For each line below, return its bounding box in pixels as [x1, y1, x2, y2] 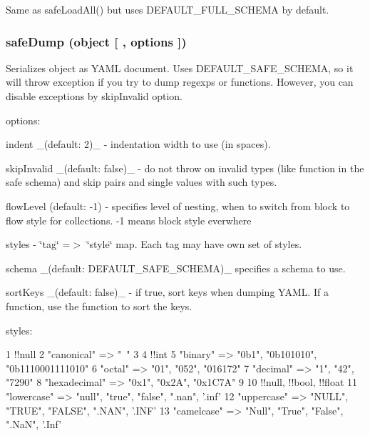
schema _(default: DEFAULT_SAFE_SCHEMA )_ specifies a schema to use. [6, 260, 346, 275]
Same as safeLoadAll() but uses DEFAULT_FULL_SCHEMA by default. [6, 2, 329, 16]
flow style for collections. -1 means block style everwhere [6, 212, 252, 227]
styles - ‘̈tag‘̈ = [6, 237, 71, 252]
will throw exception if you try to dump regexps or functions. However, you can [6, 74, 354, 89]
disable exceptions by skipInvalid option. [6, 89, 183, 103]
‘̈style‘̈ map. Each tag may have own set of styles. [86, 237, 302, 252]
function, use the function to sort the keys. [6, 298, 192, 313]
